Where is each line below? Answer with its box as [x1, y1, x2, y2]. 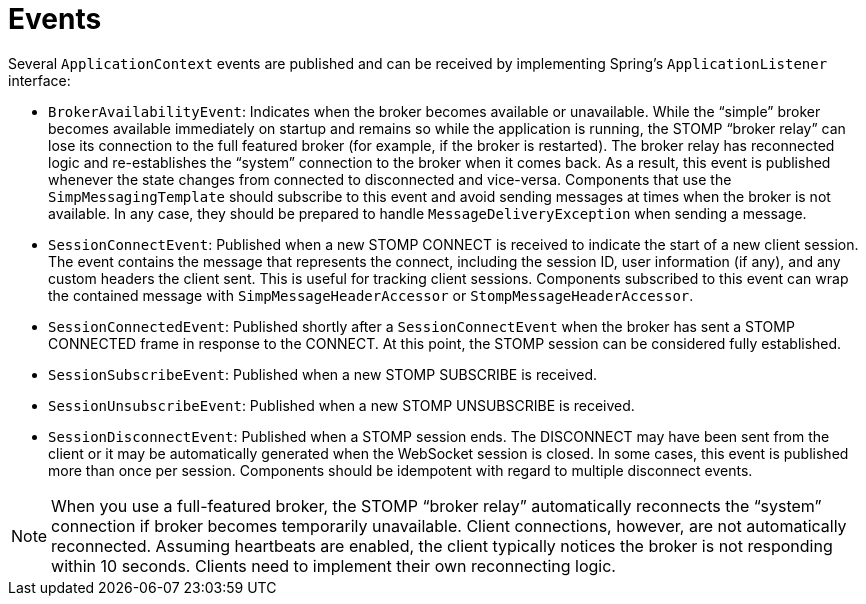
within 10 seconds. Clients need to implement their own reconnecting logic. [51, 555, 616, 576]
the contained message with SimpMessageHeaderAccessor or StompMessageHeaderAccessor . [48, 286, 694, 304]
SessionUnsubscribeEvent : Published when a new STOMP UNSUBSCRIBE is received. [48, 396, 635, 414]
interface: [8, 71, 71, 89]
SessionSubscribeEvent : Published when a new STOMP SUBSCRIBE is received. [48, 365, 598, 383]
